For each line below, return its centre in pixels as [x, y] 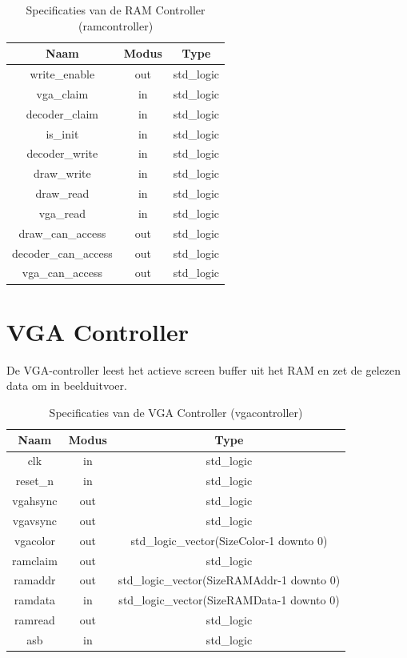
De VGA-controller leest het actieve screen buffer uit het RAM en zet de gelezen [204, 369]
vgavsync [35, 520]
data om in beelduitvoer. [67, 385]
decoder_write [62, 153]
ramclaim [35, 560]
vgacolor [34, 540]
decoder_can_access [62, 253]
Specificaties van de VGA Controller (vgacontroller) [176, 412]
